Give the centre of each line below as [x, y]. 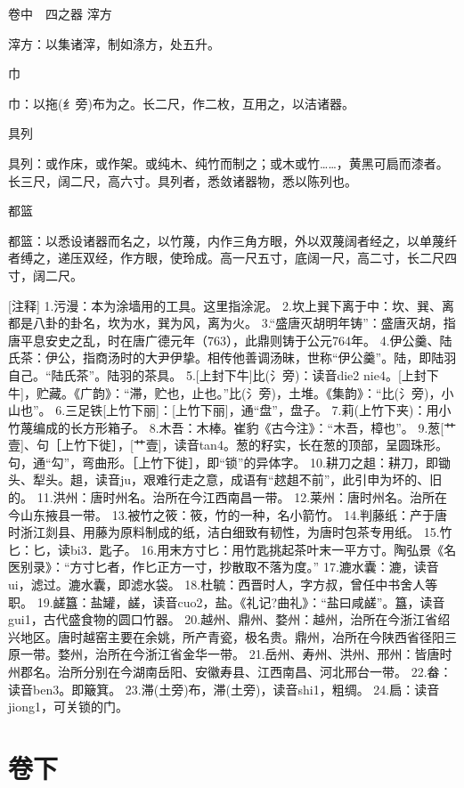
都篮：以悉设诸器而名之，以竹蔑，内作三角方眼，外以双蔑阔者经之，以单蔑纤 [232, 240]
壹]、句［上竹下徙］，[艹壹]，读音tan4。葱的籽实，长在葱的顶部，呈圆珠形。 [228, 445]
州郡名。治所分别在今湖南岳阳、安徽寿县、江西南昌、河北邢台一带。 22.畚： [230, 671]
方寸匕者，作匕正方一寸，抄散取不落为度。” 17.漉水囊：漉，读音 [254, 567]
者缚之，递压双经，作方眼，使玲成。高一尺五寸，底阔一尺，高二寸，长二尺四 [232, 258]
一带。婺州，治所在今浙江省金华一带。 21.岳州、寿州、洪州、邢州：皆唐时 [236, 654]
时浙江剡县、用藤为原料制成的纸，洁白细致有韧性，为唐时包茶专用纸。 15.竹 [230, 532]
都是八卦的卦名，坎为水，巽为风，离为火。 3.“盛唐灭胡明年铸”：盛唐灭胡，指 [232, 323]
